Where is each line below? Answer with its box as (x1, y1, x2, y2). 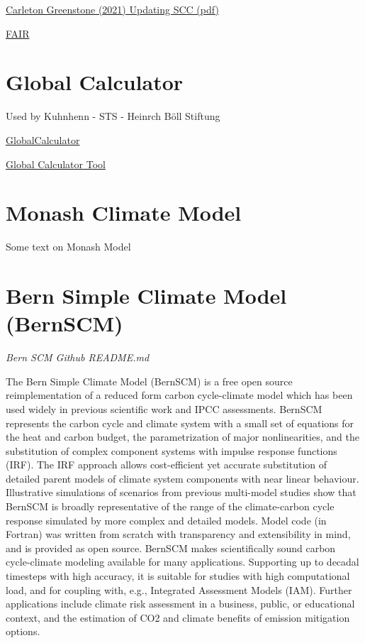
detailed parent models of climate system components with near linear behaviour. (6, 471, 359, 485)
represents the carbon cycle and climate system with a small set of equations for (6, 415, 354, 430)
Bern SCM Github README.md (6, 350, 150, 365)
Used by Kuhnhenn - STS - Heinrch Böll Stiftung (6, 109, 220, 123)
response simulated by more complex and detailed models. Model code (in (6, 512, 327, 527)
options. (6, 624, 40, 639)
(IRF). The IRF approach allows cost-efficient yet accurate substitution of (6, 457, 327, 472)
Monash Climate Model (6, 198, 242, 227)
